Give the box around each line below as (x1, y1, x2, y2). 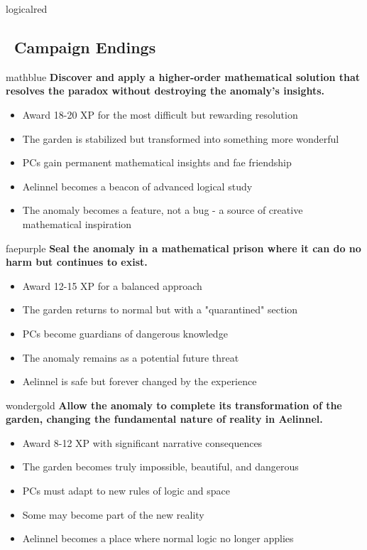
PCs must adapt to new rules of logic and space (22, 483, 230, 498)
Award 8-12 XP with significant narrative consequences (22, 435, 263, 450)
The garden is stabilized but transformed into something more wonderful (22, 131, 339, 146)
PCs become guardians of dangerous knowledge (22, 325, 228, 340)
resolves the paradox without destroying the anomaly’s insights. (6, 83, 325, 98)
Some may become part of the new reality (22, 507, 204, 522)
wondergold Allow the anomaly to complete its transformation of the (6, 397, 342, 412)
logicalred (6, 1, 48, 16)
